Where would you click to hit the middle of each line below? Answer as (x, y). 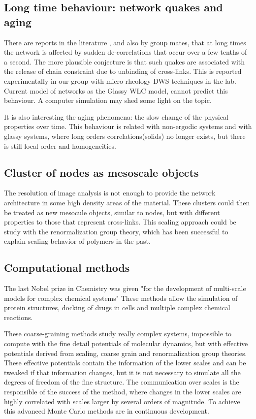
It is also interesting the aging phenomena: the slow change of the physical (116, 116)
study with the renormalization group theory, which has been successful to (116, 231)
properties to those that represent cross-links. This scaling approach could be (120, 222)
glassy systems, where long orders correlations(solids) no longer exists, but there (125, 136)
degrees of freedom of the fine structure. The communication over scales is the (122, 382)
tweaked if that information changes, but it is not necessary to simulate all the (122, 372)
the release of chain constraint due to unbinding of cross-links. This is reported (123, 71)
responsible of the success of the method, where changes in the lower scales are (123, 392)
